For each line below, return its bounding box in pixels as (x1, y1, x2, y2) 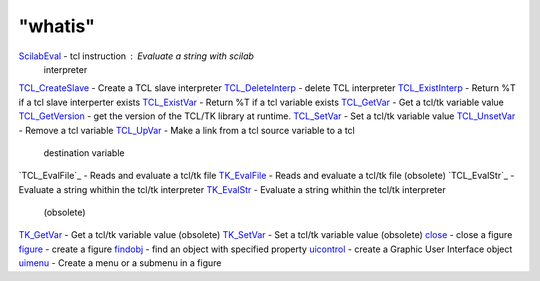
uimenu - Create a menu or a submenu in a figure (18, 257, 222, 269)
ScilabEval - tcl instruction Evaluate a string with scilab (18, 50, 255, 62)
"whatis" (18, 15, 95, 37)
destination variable (43, 146, 125, 159)
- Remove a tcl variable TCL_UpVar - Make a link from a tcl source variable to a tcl (18, 124, 355, 136)
